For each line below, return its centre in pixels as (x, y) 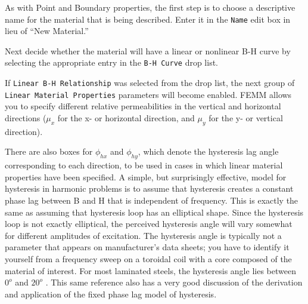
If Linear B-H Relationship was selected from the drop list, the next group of (150, 83)
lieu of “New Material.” (47, 31)
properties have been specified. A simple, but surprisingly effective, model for (146, 176)
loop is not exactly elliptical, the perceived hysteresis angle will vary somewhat (149, 224)
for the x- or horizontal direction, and (126, 118)
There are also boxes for (49, 151)
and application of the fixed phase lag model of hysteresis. (111, 294)
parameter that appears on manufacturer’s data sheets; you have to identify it (147, 247)
